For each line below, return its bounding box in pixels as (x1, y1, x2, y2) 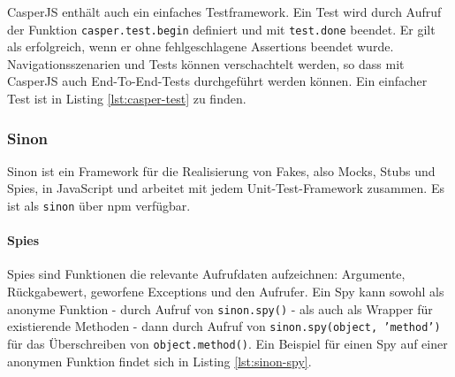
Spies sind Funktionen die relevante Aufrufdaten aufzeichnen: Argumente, (7, 265, 406, 283)
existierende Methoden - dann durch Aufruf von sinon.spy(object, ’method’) (7, 317, 441, 335)
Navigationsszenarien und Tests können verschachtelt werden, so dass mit (7, 54, 405, 73)
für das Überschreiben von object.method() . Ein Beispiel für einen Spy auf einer (7, 334, 448, 352)
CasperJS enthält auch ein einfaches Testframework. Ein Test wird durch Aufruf (7, 3, 442, 20)
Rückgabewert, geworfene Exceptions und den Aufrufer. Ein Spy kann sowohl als (7, 282, 444, 301)
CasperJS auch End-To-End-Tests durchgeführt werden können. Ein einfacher (7, 72, 428, 90)
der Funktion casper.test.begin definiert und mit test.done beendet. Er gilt (7, 19, 436, 38)
